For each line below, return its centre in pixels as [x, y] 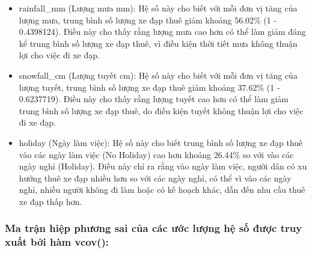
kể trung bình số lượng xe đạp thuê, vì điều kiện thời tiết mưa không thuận [158, 43]
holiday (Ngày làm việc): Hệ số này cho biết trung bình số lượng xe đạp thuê [161, 142]
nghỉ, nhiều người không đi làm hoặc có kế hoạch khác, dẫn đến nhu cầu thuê [162, 190]
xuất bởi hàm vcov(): [57, 242]
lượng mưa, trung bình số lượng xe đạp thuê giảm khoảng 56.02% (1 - [148, 20]
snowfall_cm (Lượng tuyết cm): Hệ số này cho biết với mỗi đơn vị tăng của [158, 75]
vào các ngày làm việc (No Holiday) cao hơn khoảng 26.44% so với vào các [156, 154]
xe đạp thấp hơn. [50, 201]
